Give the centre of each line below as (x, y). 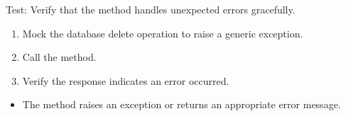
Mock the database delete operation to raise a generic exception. (163, 33)
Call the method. (59, 57)
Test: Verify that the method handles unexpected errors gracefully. (151, 9)
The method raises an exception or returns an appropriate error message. (182, 104)
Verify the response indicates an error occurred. (126, 80)
